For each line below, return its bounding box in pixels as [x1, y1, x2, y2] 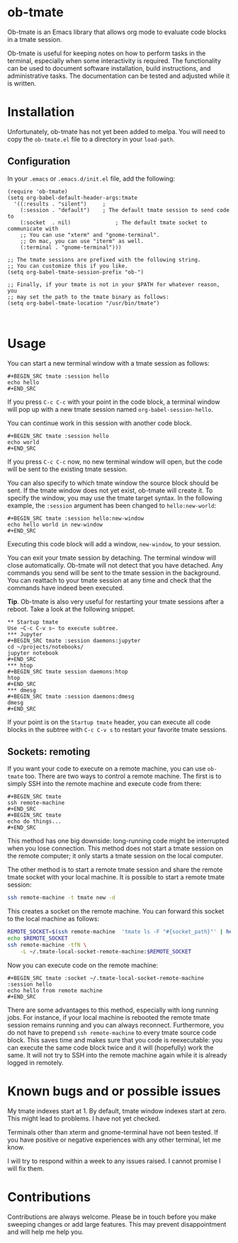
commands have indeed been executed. [7, 583, 125, 592]
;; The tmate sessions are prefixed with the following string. [7, 256, 201, 263]
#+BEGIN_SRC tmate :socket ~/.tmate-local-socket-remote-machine [7, 974, 204, 982]
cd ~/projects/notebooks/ [7, 643, 84, 651]
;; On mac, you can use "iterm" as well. [20, 237, 144, 244]
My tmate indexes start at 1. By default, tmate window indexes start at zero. [7, 1106, 227, 1115]
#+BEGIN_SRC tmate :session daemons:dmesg [7, 692, 135, 700]
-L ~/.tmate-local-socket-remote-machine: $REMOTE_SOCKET [20, 947, 192, 955]
